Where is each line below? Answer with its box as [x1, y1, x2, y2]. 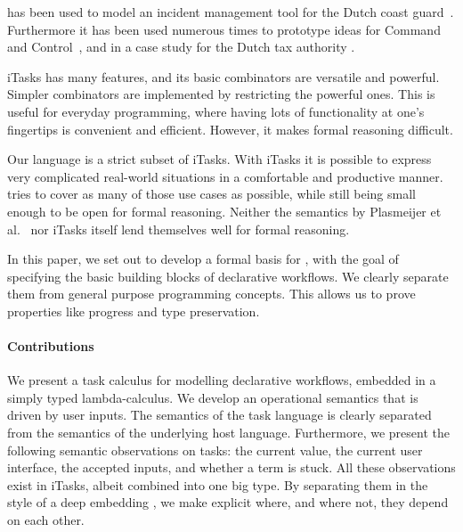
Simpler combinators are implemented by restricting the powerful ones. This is [7, 85, 435, 103]
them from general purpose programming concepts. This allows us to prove [7, 284, 416, 303]
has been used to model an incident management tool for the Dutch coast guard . [7, 3, 454, 20]
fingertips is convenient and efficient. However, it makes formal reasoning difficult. [7, 119, 453, 138]
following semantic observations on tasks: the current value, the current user [7, 440, 423, 459]
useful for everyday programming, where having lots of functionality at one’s [7, 102, 425, 120]
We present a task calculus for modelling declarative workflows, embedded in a [7, 371, 436, 389]
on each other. [7, 511, 85, 529]
